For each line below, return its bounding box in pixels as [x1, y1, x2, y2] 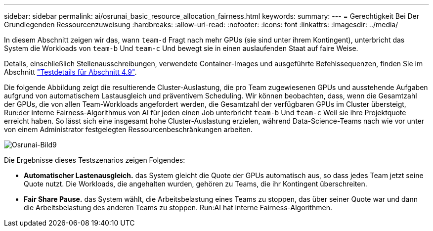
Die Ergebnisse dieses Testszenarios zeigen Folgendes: [4, 156, 185, 164]
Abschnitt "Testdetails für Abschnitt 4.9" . [4, 68, 137, 76]
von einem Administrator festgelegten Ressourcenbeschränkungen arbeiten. [4, 125, 253, 134]
